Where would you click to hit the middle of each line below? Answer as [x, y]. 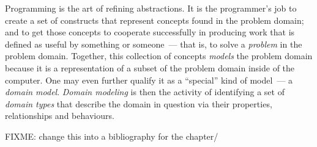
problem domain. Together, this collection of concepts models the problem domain [159, 56]
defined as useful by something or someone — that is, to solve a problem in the [154, 44]
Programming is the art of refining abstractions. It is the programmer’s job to [151, 8]
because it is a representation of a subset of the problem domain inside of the [150, 67]
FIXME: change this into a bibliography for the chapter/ [112, 136]
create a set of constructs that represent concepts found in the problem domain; [155, 20]
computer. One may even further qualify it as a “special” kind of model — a [149, 80]
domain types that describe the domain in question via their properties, [139, 103]
